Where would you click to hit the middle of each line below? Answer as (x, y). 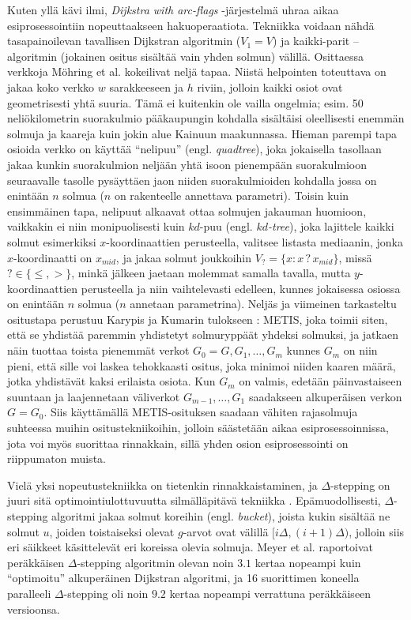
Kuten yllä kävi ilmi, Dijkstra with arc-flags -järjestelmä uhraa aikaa (173, 9)
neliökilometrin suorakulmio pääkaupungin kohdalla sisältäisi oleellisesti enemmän (206, 118)
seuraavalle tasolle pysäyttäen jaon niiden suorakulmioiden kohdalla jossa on (192, 180)
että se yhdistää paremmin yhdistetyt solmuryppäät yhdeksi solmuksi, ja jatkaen (203, 334)
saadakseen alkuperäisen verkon (325, 396)
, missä (355, 257)
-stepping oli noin (106, 593)
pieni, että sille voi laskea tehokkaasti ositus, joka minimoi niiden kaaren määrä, (202, 365)
